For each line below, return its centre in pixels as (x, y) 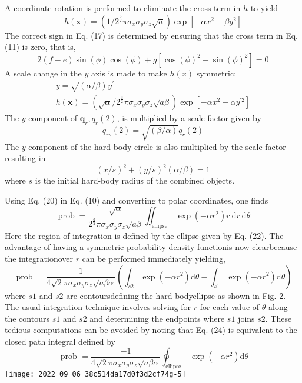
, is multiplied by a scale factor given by (189, 118)
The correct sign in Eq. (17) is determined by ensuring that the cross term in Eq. (151, 35)
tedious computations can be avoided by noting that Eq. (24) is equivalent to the (151, 330)
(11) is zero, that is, (40, 47)
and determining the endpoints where (157, 318)
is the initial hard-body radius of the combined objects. (135, 180)
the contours (27, 318)
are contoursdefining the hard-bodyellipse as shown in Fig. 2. (176, 295)
